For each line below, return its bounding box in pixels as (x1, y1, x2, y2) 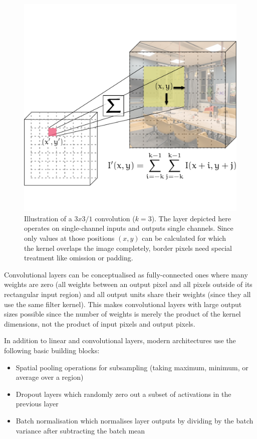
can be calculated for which (142, 233, 226, 243)
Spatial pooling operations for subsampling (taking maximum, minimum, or (16, 362, 248, 372)
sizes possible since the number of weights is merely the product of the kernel (4, 309, 241, 319)
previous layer (16, 398, 59, 409)
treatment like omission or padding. (24, 252, 133, 263)
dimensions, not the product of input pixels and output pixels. (4, 318, 195, 329)
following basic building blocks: (4, 345, 100, 355)
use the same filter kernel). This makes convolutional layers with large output (4, 299, 242, 309)
